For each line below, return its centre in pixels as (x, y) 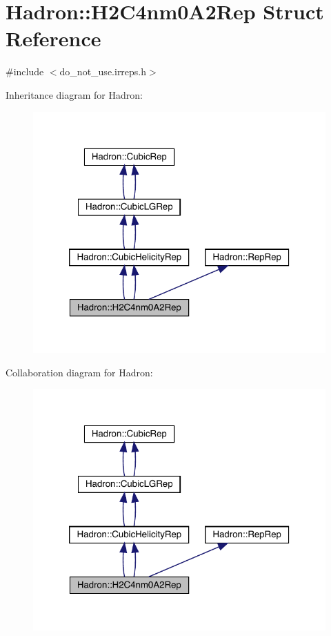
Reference (53, 38)
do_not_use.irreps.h (103, 71)
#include (25, 71)
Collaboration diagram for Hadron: (79, 372)
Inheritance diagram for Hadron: (74, 94)
